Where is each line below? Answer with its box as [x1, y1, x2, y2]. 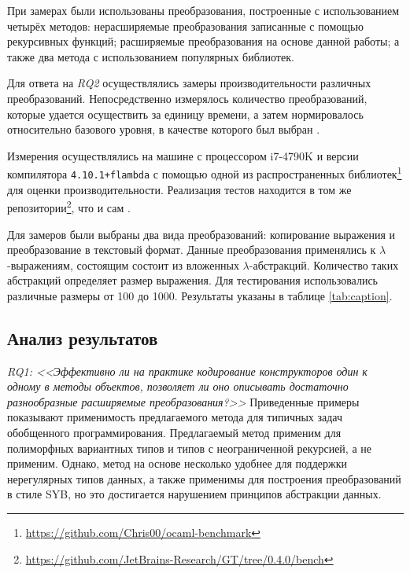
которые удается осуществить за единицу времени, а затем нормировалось [7, 105, 364, 122]
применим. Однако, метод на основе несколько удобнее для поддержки [7, 455, 348, 472]
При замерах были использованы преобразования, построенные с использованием [7, 2, 400, 18]
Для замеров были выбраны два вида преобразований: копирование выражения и [7, 226, 396, 242]
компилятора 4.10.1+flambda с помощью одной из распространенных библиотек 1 [7, 163, 402, 182]
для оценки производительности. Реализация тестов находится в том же [7, 181, 352, 197]
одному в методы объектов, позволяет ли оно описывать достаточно [7, 378, 349, 395]
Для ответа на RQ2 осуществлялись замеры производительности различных [7, 75, 371, 91]
